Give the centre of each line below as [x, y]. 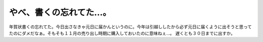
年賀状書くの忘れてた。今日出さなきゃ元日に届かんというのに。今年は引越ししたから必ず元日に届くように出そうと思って [130, 27]
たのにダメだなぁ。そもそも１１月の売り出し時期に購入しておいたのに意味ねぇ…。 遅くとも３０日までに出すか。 [122, 33]
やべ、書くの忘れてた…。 [60, 12]
